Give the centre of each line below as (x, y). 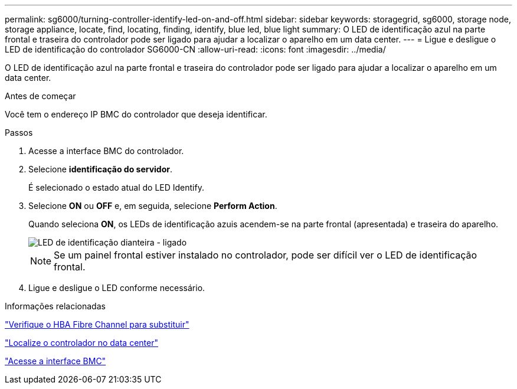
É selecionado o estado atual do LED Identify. (116, 187)
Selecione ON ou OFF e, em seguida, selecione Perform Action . (153, 206)
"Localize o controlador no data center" (81, 343)
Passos (19, 133)
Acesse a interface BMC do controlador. (106, 151)
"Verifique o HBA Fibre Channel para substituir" (97, 324)
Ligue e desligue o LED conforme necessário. (117, 288)
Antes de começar (40, 96)
